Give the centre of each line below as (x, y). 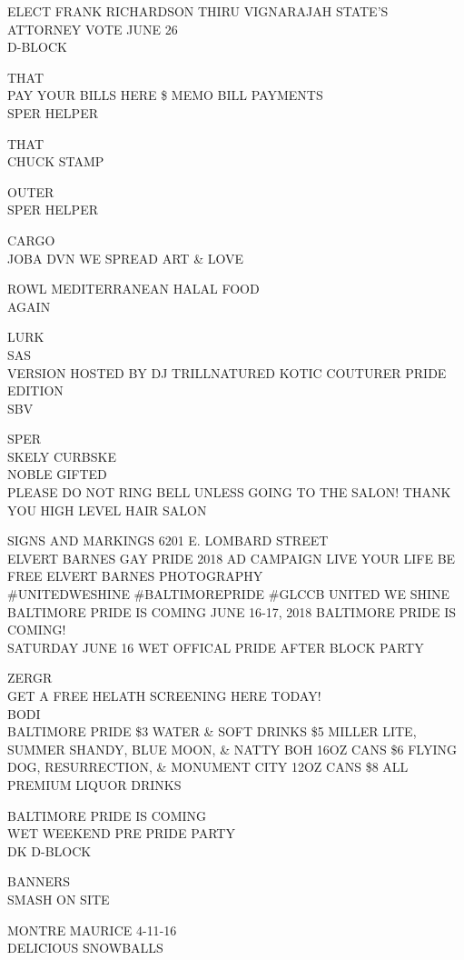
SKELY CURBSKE (62, 456)
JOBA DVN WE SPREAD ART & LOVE (125, 258)
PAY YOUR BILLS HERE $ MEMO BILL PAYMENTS (165, 95)
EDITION (35, 390)
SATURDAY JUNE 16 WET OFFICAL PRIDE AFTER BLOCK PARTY (216, 647)
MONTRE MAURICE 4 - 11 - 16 (92, 930)
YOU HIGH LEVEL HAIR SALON (107, 510)
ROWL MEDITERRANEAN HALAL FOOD (133, 289)
